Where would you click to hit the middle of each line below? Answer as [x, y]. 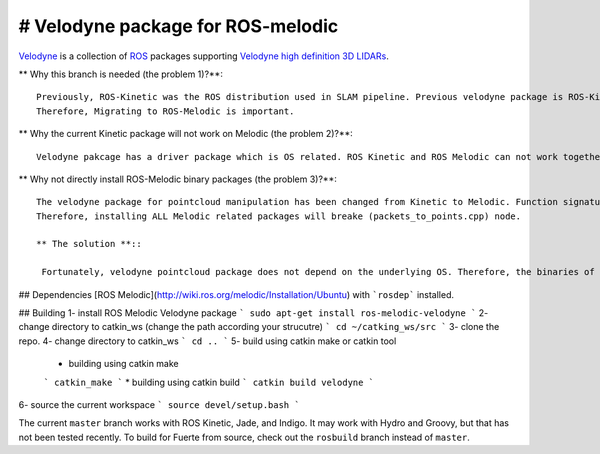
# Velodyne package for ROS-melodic [178, 26]
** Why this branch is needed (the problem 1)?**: [121, 74]
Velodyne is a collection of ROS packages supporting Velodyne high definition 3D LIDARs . [203, 56]
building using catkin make [123, 364]
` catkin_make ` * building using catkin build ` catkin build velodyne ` [209, 382]
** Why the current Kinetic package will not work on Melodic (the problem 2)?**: [186, 134]
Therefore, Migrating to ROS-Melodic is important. [165, 111]
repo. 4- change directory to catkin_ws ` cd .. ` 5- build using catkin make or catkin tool [207, 341]
